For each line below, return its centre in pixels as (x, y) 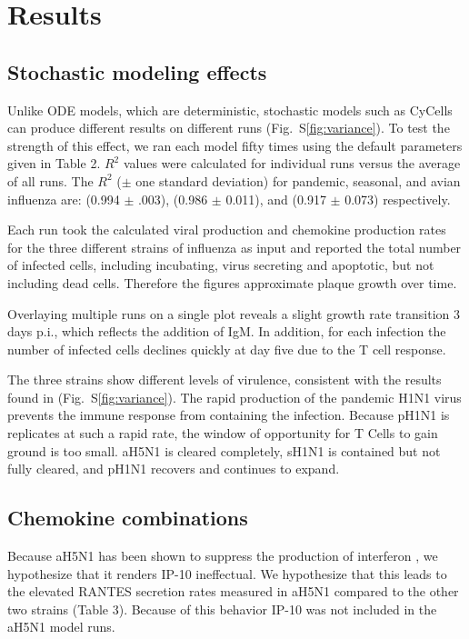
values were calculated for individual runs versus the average (292, 163)
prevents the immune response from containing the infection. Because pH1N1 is (229, 415)
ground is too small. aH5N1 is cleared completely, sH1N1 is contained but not (224, 450)
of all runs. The (50, 180)
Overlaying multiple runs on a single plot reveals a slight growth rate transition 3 (234, 313)
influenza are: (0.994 (64, 199)
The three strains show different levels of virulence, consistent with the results (225, 379)
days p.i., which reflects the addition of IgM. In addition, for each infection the (227, 331)
